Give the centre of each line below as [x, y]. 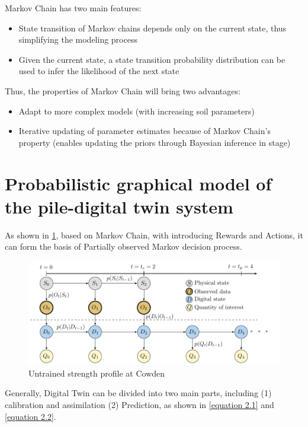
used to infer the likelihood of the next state [99, 71]
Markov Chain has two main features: [73, 8]
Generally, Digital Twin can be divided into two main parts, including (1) [138, 393]
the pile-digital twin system [119, 206]
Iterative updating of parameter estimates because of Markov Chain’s [145, 131]
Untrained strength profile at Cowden [97, 373]
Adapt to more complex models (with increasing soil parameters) [137, 111]
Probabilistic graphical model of [138, 183]
